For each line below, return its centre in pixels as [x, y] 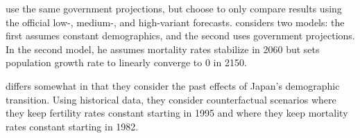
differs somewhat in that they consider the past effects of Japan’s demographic [173, 85]
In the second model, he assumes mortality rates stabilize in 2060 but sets [163, 49]
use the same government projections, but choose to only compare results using [174, 8]
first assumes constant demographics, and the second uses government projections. [180, 36]
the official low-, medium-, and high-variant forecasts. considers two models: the [175, 22]
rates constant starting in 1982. [72, 126]
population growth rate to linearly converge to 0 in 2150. [126, 62]
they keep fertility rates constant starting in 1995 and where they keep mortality [177, 113]
